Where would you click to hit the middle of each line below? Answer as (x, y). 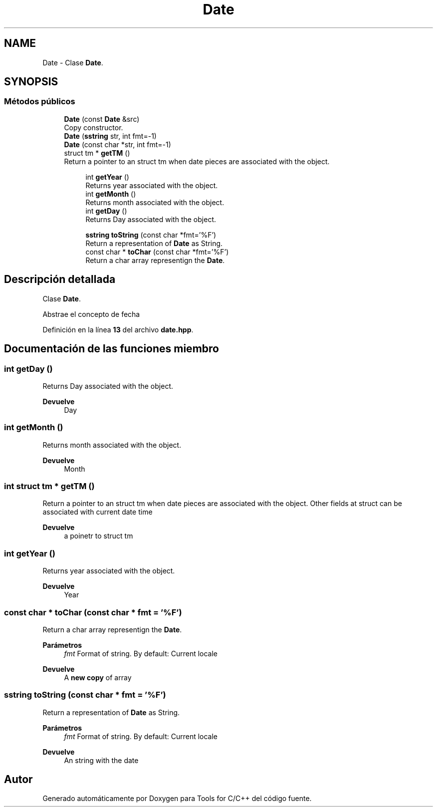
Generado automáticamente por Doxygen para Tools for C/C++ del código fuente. (177, 799)
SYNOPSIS (31, 82)
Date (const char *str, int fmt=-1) (117, 144)
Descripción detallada (60, 279)
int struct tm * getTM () (49, 486)
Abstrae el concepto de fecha (91, 314)
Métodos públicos (40, 102)
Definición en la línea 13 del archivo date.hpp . (118, 329)
